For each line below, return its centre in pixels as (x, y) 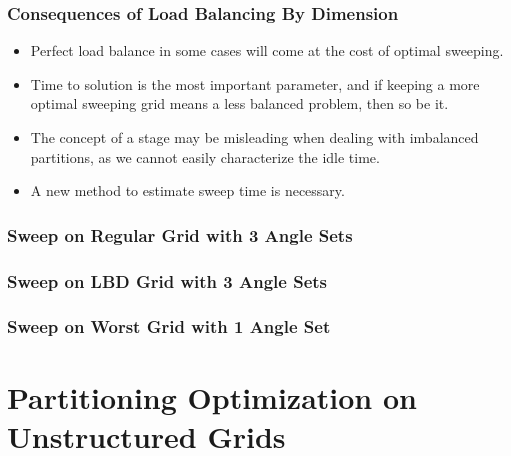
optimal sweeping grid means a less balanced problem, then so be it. (239, 103)
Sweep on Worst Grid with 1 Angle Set (169, 326)
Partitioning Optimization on (212, 396)
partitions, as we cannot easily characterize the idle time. (205, 156)
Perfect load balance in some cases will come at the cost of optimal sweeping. (267, 50)
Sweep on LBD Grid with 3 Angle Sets (167, 280)
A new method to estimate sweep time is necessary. (187, 190)
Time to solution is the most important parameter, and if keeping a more (255, 83)
